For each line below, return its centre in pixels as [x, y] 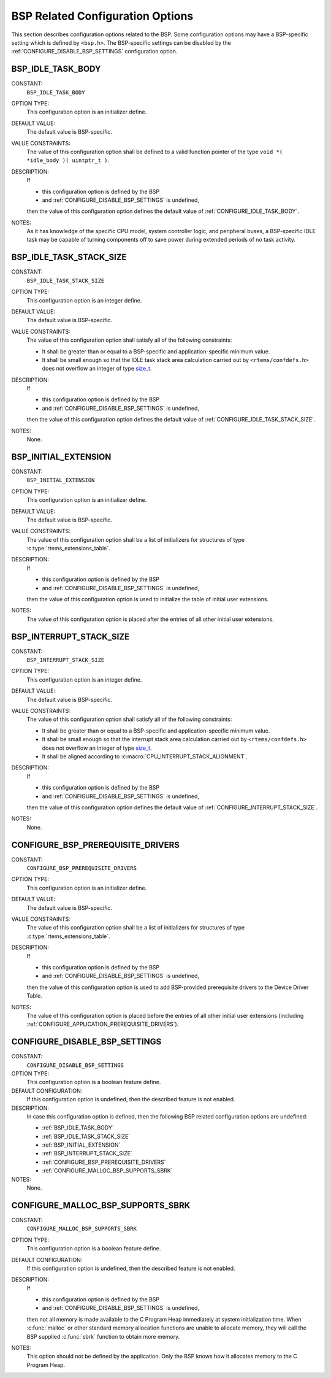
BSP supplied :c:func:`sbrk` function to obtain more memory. [103, 1336]
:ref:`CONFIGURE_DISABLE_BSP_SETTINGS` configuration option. [94, 52]
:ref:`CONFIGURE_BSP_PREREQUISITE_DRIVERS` [104, 1162]
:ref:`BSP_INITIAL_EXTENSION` [81, 1145]
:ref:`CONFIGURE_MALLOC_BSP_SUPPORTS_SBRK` [107, 1171]
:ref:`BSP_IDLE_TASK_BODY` [78, 1128]
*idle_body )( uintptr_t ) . [68, 160]
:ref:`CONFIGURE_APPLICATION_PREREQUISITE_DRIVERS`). [103, 1024]
